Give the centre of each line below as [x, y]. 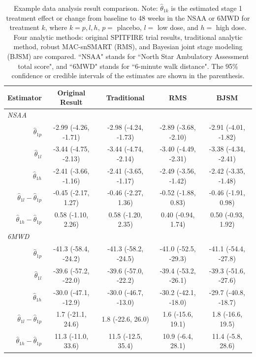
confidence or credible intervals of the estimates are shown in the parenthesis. [128, 75]
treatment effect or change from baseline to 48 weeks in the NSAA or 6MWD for [128, 17]
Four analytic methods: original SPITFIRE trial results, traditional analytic [128, 37]
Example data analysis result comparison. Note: [86, 8]
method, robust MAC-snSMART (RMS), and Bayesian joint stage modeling [128, 46]
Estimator [25, 97]
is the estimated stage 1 [207, 8]
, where [56, 27]
